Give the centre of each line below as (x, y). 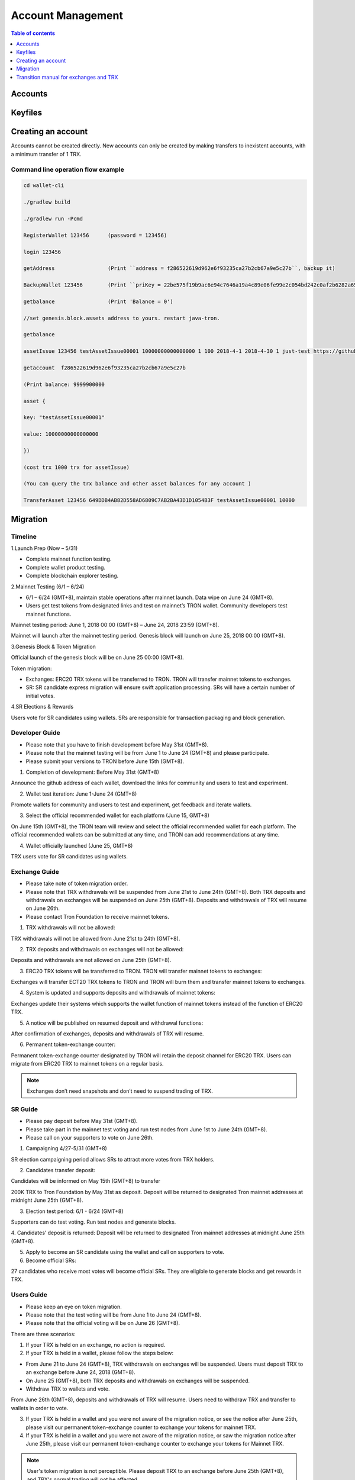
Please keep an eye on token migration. (74, 1307)
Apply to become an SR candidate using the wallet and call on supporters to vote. (125, 1252)
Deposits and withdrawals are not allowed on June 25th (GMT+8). (91, 960)
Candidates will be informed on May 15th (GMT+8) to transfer (86, 1181)
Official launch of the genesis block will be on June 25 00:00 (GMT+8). (98, 658)
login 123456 (42, 252)
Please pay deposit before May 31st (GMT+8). (82, 1121)
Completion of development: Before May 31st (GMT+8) (93, 772)
